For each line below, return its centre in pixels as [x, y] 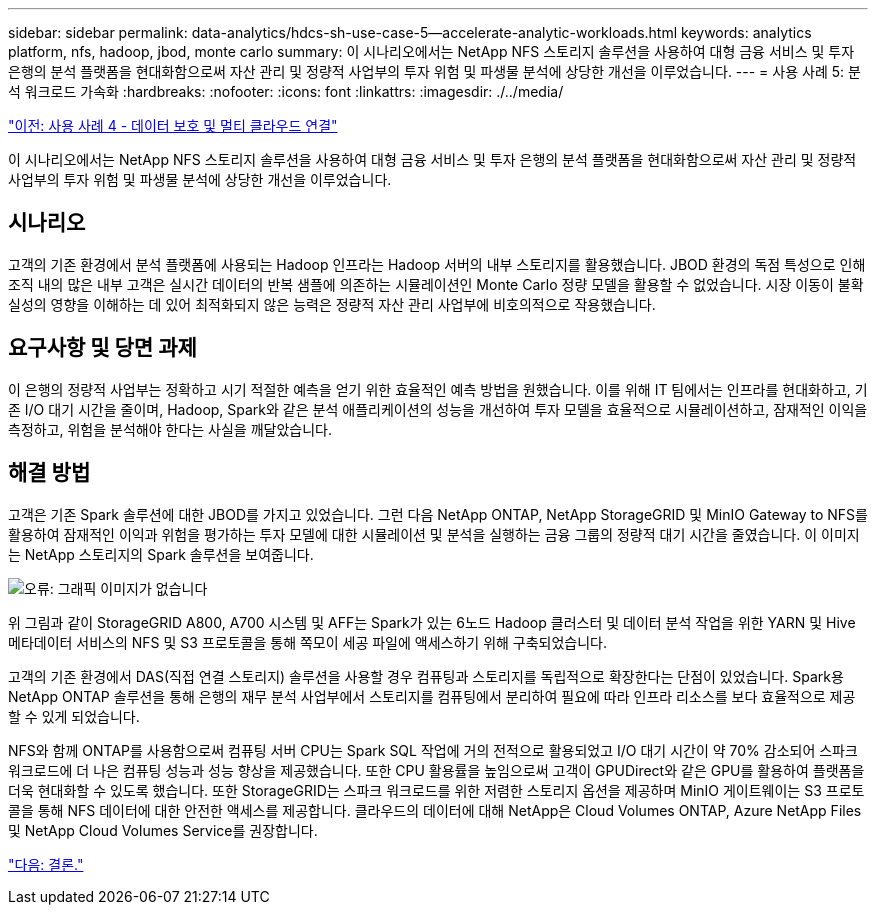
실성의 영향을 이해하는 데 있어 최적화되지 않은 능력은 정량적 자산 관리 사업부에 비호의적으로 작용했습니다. [332, 304]
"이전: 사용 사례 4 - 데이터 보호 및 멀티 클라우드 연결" [173, 125]
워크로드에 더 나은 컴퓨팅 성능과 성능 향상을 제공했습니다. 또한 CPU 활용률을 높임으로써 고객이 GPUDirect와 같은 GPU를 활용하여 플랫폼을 [436, 770]
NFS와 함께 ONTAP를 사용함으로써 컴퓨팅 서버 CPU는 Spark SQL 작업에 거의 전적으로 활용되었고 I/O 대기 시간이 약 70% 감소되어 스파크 [433, 750]
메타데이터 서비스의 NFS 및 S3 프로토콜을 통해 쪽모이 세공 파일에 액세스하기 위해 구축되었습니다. [308, 642]
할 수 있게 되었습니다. [74, 716]
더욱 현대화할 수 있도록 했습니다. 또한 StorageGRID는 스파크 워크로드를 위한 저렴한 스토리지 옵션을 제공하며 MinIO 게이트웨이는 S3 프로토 [436, 790]
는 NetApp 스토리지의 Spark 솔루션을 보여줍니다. [161, 554]
